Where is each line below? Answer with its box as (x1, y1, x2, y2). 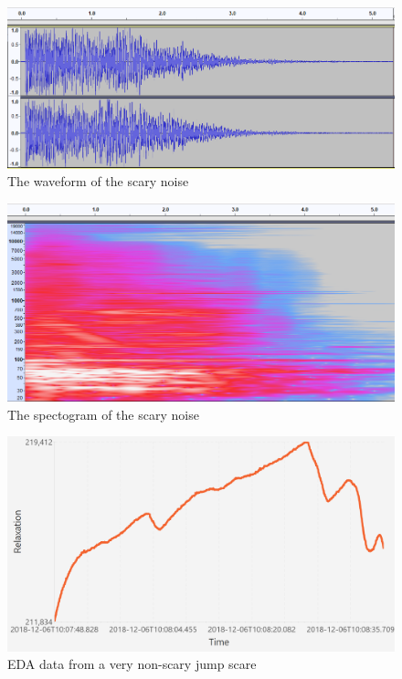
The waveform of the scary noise (7, 172, 189, 191)
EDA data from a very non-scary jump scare (7, 654, 257, 674)
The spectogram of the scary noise (7, 404, 199, 423)
